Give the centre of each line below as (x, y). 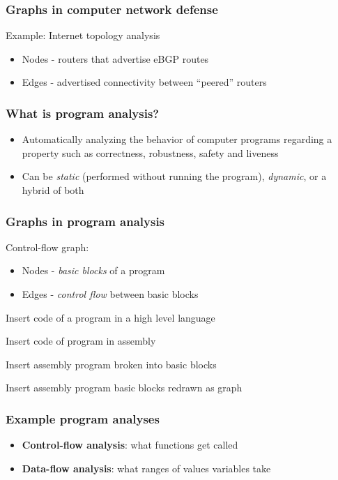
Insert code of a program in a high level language (110, 317)
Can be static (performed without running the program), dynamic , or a (174, 176)
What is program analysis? (83, 113)
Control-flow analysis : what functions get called (130, 445)
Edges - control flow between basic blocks (110, 294)
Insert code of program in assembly (81, 341)
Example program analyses (83, 418)
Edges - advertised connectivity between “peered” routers (144, 82)
